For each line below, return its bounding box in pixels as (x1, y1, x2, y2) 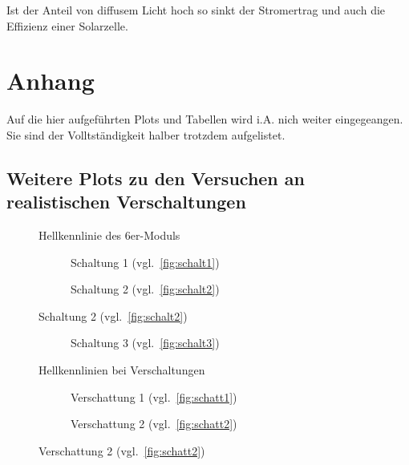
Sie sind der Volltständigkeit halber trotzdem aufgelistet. (6, 126, 285, 143)
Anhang (6, 64, 95, 97)
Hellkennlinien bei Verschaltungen (38, 362, 205, 378)
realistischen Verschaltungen (6, 189, 246, 214)
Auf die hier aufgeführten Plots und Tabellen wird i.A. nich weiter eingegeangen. (6, 111, 403, 127)
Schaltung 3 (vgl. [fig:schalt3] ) (71, 334, 220, 351)
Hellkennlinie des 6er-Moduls (38, 227, 180, 244)
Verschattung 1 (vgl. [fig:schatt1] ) (71, 388, 237, 405)
